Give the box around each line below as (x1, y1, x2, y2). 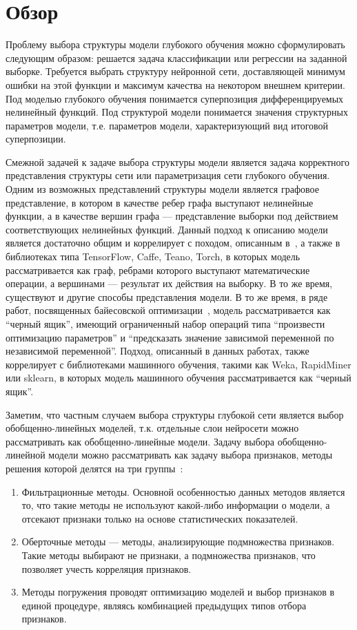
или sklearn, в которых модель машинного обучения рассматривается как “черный (6, 370, 351, 385)
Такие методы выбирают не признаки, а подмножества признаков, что (21, 547, 316, 562)
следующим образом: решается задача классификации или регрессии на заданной (6, 50, 347, 65)
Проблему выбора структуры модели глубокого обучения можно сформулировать (6, 37, 345, 52)
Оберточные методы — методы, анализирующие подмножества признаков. (21, 534, 335, 549)
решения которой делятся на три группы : (6, 461, 183, 475)
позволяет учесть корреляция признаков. (21, 561, 192, 576)
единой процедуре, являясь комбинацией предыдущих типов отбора (21, 598, 307, 612)
